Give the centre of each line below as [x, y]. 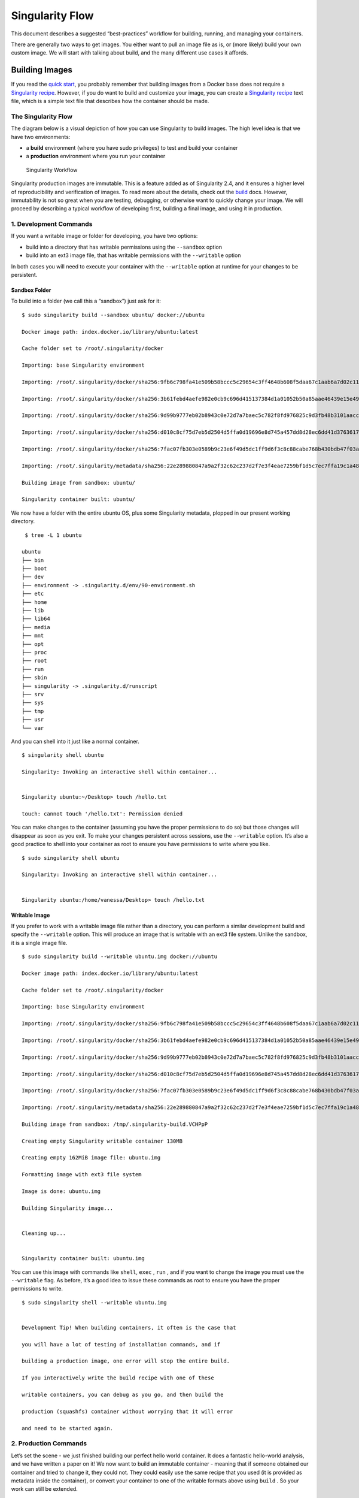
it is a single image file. [39, 943]
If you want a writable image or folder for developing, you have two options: [104, 236]
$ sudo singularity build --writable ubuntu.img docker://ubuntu [120, 957]
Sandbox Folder [31, 290]
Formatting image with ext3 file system [82, 1175]
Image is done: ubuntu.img [61, 1192]
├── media [36, 627]
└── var [33, 728]
